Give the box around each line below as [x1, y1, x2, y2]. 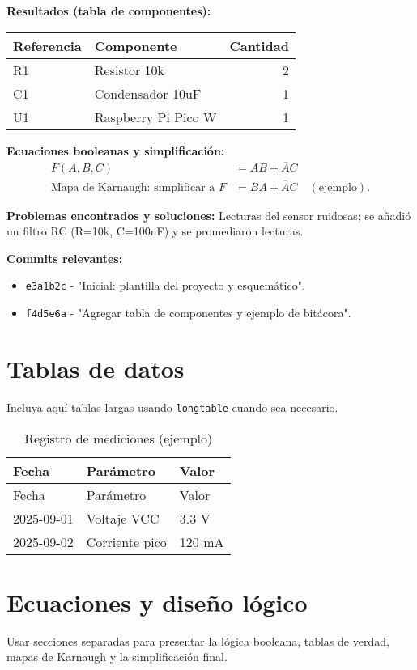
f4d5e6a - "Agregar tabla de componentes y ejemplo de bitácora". [25, 304, 351, 321]
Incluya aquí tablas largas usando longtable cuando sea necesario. [6, 398, 338, 415]
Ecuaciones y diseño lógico [6, 585, 308, 618]
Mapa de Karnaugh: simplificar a [50, 181, 215, 193]
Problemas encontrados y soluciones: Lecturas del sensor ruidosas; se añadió [6, 206, 411, 223]
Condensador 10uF [94, 83, 202, 103]
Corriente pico [86, 532, 167, 551]
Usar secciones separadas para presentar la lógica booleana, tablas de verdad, [6, 632, 389, 649]
